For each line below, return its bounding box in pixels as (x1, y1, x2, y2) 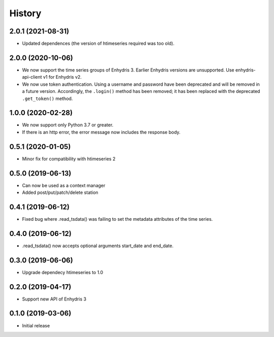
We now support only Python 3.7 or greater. (22, 122, 114, 128)
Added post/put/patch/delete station (22, 189, 98, 195)
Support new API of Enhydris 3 (22, 296, 86, 302)
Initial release (22, 322, 50, 328)
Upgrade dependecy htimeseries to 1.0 (22, 269, 104, 275)
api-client (22, 74, 43, 80)
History (9, 8, 42, 19)
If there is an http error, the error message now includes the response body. (22, 129, 181, 135)
